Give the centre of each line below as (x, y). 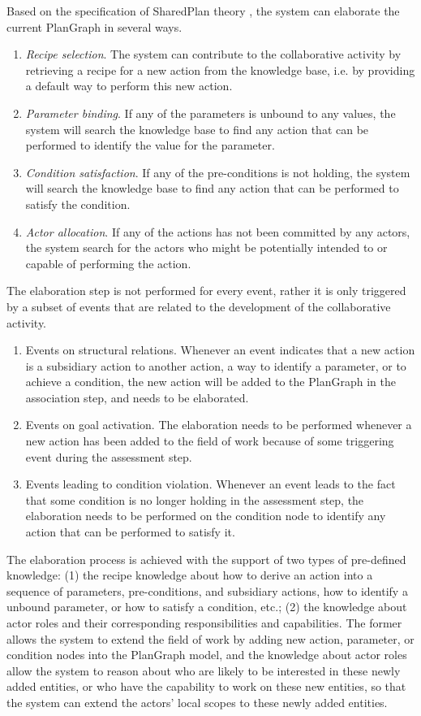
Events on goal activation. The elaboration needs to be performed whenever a (219, 425)
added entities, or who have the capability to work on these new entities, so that (206, 686)
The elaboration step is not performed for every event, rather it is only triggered (206, 291)
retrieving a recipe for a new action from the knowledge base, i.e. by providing (220, 69)
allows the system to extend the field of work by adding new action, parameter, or (210, 638)
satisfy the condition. (78, 204)
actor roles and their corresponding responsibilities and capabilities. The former (204, 623)
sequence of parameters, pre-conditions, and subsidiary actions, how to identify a (207, 590)
